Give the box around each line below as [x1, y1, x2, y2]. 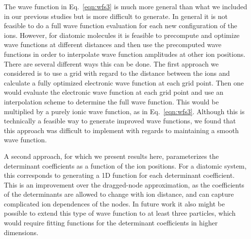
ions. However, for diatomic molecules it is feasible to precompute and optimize [4, 30, 240, 40]
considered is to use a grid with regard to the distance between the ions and [4, 68, 230, 78]
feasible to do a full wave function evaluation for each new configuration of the [4, 20, 237, 31]
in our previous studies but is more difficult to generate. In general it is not [4, 11, 228, 21]
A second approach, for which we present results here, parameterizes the [4, 151, 219, 161]
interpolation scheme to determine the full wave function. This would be [4, 96, 219, 106]
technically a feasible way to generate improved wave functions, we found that [4, 116, 236, 126]
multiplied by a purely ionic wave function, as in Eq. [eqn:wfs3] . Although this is [4, 106, 245, 116]
